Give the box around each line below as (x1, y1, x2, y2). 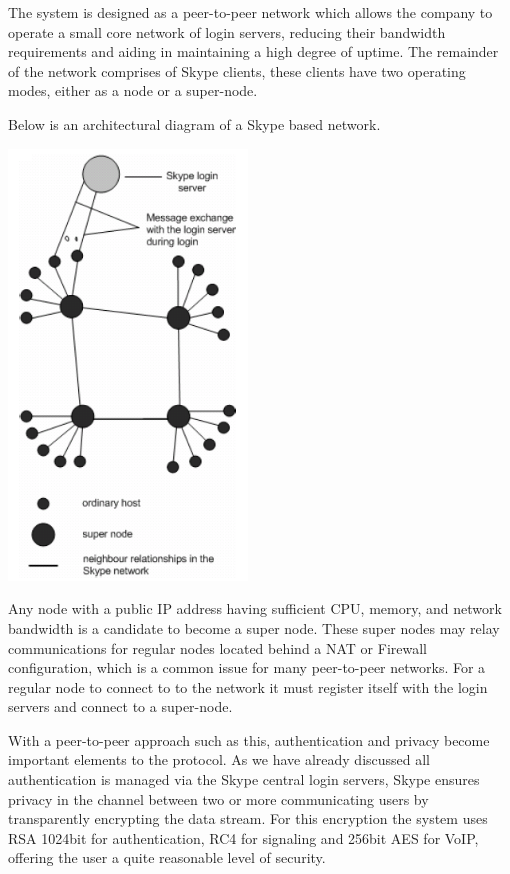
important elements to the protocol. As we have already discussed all (8, 749, 431, 770)
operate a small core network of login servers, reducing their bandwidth (8, 21, 446, 42)
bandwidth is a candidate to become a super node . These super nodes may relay (8, 617, 500, 638)
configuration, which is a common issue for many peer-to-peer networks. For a (8, 657, 486, 678)
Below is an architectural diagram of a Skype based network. (8, 113, 381, 134)
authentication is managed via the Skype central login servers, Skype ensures (8, 769, 480, 790)
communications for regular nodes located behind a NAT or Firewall (8, 637, 428, 658)
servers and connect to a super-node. (8, 696, 233, 717)
